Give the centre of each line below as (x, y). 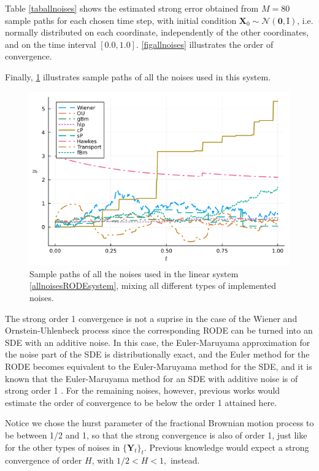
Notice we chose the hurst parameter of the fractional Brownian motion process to (159, 423)
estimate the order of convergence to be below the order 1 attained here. (141, 402)
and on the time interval (51, 44)
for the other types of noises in (63, 447)
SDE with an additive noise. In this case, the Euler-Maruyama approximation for (158, 342)
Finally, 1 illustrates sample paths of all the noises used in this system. (138, 76)
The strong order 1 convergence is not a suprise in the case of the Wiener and (151, 318)
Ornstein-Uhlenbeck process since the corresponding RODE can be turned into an (159, 330)
